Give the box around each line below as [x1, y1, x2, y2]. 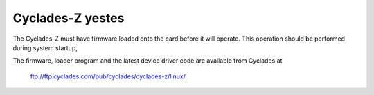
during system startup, [12, 43, 78, 52]
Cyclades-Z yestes [12, 10, 125, 25]
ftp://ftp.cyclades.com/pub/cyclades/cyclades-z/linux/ [30, 72, 186, 81]
